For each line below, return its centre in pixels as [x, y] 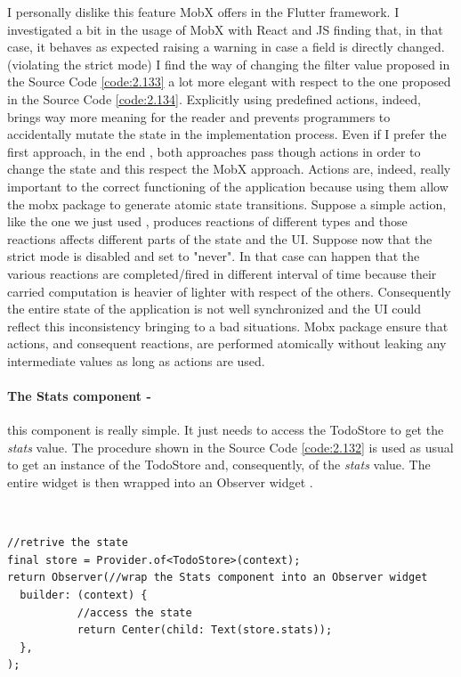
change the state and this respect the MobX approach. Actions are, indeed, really [229, 169]
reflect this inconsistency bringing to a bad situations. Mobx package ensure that [228, 326]
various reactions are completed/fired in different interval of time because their [222, 273]
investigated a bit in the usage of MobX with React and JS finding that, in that [225, 29]
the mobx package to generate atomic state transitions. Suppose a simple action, [227, 204]
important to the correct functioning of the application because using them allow [228, 186]
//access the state [134, 612]
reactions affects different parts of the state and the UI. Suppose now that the [220, 238]
